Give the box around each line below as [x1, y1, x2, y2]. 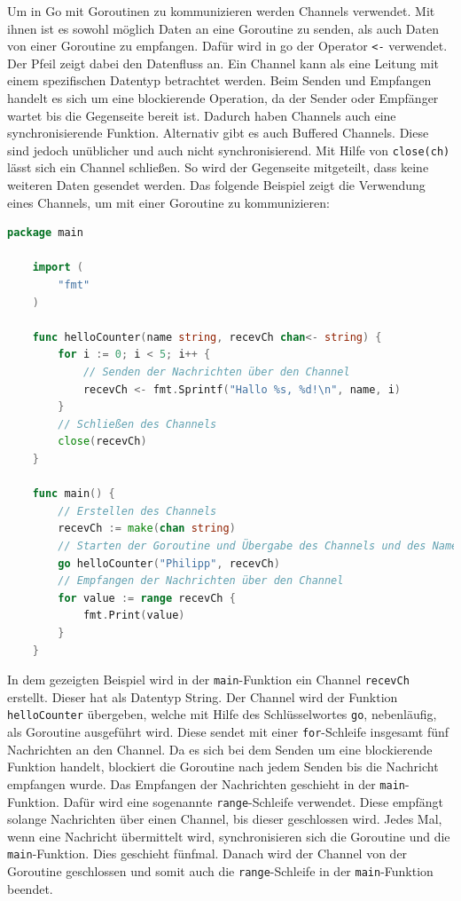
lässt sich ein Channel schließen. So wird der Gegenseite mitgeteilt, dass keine [7, 158, 429, 177]
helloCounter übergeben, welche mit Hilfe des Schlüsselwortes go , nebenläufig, [7, 705, 437, 723]
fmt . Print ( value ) [82, 609, 185, 622]
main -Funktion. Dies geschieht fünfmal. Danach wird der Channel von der [7, 844, 408, 863]
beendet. [7, 879, 53, 897]
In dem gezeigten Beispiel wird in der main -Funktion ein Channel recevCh [7, 670, 410, 689]
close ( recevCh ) [58, 435, 147, 448]
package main [7, 226, 83, 240]
